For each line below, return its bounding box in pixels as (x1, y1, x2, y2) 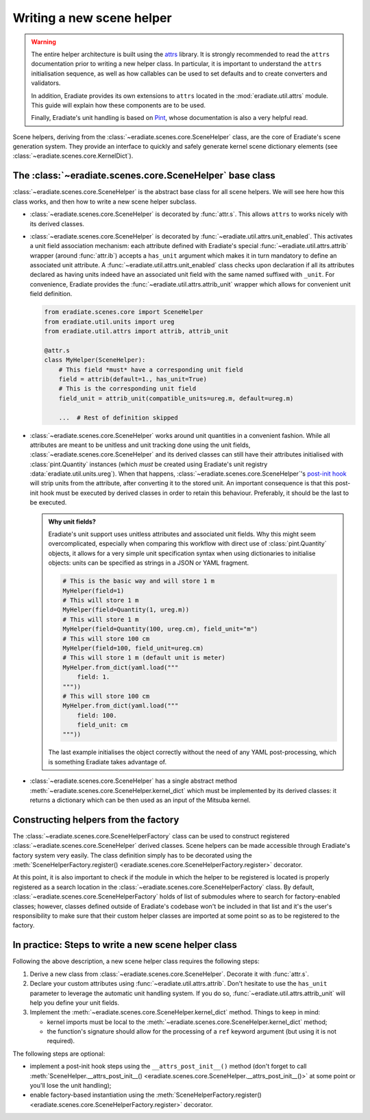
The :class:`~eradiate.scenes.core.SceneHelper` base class (12, 170, 275, 182)
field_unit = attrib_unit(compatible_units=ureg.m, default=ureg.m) (58, 394, 294, 402)
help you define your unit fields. (29, 998, 120, 1007)
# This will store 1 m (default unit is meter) (62, 654, 225, 661)
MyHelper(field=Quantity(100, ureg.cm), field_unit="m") (62, 625, 258, 633)
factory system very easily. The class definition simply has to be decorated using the (12, 851, 253, 860)
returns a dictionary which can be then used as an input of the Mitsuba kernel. (29, 796, 251, 804)
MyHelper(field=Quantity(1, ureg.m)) (62, 606, 190, 613)
